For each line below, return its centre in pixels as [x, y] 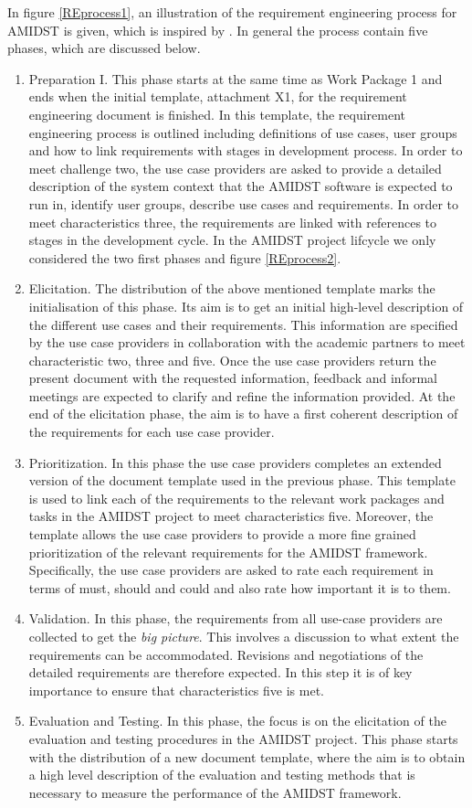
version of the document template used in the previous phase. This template [242, 480]
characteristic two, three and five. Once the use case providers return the [232, 360]
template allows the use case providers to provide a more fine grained [222, 534]
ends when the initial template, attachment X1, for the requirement [218, 96]
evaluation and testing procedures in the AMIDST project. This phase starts [243, 738]
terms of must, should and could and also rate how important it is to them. [240, 587]
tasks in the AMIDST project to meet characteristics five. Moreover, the [231, 516]
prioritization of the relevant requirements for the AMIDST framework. [228, 552]
